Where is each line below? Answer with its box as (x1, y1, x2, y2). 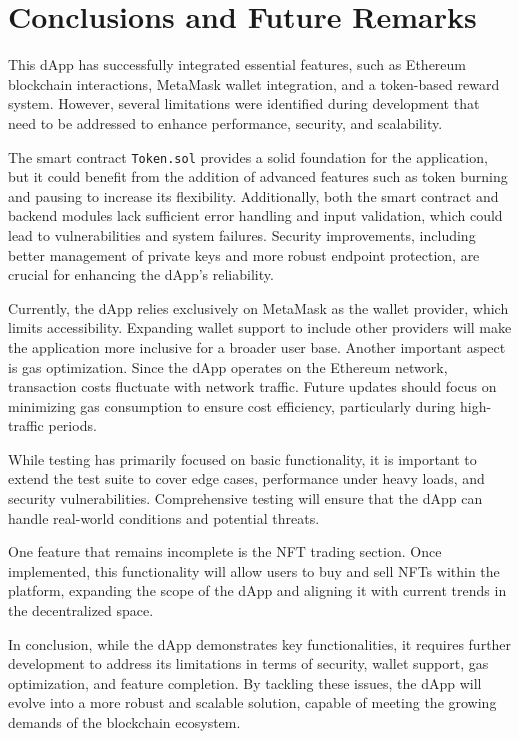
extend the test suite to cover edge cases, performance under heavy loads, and (8, 468, 485, 489)
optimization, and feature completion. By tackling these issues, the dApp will (8, 672, 482, 693)
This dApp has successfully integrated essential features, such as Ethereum (8, 54, 466, 75)
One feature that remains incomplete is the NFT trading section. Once (8, 541, 442, 562)
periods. (48, 415, 97, 436)
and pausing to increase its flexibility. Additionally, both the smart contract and (8, 185, 499, 206)
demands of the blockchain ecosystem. (8, 712, 241, 732)
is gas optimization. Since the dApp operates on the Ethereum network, (8, 356, 448, 377)
